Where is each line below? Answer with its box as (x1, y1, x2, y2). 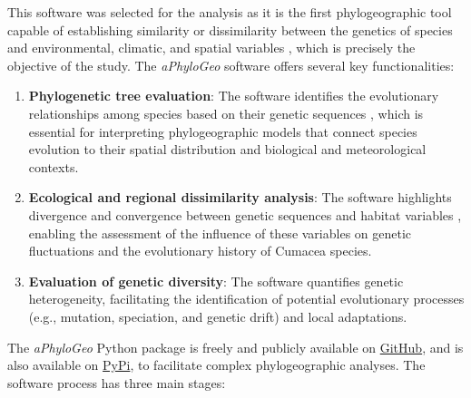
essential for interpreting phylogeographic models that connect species (28, 121, 417, 141)
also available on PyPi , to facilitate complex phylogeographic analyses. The (7, 355, 426, 374)
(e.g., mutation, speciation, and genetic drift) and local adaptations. (28, 306, 407, 325)
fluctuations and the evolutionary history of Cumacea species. (28, 241, 372, 260)
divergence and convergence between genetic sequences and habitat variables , (28, 205, 462, 224)
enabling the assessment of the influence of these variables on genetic (28, 223, 412, 242)
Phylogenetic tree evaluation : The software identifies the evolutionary (28, 86, 439, 105)
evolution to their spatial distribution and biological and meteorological (28, 140, 427, 159)
